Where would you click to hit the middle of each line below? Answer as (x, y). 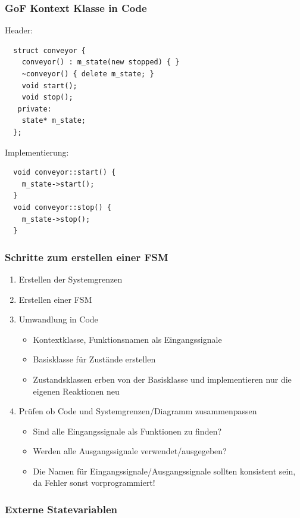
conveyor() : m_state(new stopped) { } (101, 62)
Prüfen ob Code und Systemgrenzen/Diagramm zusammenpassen (138, 411)
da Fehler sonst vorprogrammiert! (94, 483)
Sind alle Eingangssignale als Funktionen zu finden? (127, 431)
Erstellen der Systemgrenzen (71, 279)
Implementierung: (37, 152)
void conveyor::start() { (65, 173)
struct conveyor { (50, 50)
